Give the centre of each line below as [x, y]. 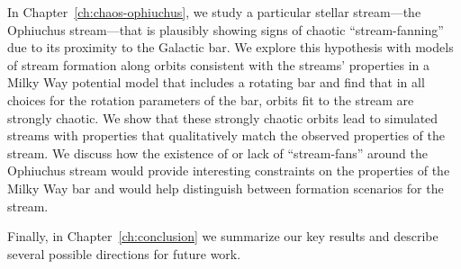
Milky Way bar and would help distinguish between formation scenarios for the [226, 188]
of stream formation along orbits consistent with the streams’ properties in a [218, 64]
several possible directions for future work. [124, 253]
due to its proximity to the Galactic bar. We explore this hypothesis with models [230, 47]
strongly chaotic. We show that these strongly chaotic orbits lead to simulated [223, 117]
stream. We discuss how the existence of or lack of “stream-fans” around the [217, 152]
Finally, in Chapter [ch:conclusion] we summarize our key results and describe [223, 236]
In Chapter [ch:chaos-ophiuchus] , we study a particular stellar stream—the [214, 12]
